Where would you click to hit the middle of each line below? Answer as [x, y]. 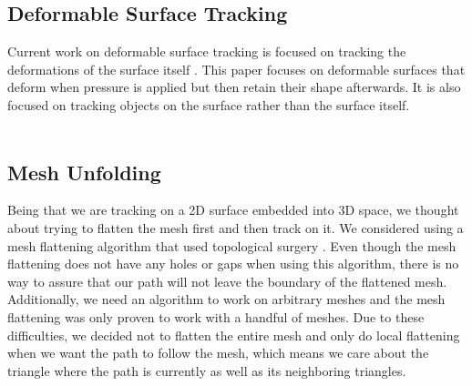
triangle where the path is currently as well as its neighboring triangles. [207, 370]
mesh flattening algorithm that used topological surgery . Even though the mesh [232, 245]
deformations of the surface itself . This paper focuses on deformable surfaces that [236, 69]
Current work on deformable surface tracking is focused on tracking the [207, 51]
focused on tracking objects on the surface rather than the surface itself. [209, 104]
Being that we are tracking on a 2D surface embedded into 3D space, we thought [233, 210]
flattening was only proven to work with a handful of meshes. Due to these [216, 316]
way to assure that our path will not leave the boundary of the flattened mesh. [227, 281]
